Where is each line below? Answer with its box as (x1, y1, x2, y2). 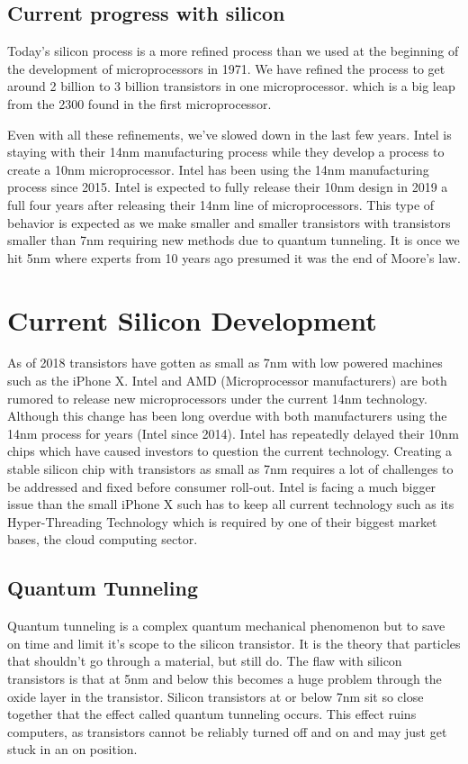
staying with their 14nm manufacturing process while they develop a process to (7, 142, 445, 161)
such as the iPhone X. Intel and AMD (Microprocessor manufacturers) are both (7, 371, 447, 390)
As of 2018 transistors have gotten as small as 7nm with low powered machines (7, 353, 443, 372)
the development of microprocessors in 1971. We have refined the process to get (7, 59, 445, 77)
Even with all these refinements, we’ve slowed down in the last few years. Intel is (7, 124, 452, 143)
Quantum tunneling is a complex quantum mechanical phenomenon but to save (7, 616, 445, 635)
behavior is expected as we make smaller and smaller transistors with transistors (7, 213, 451, 232)
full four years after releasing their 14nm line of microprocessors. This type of (7, 195, 435, 214)
